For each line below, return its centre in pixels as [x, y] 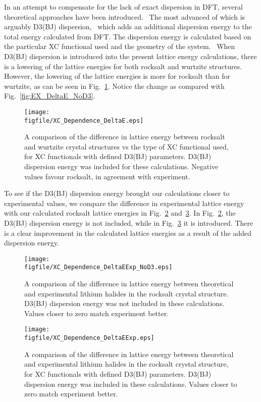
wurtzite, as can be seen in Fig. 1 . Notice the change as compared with [114, 86]
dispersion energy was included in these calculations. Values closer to [131, 384]
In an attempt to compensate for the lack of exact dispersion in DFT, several [123, 7]
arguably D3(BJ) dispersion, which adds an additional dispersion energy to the [128, 27]
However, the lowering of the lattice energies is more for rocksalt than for [117, 76]
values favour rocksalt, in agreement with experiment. [107, 176]
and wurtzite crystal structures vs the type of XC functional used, [126, 146]
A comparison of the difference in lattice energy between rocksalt [125, 137]
